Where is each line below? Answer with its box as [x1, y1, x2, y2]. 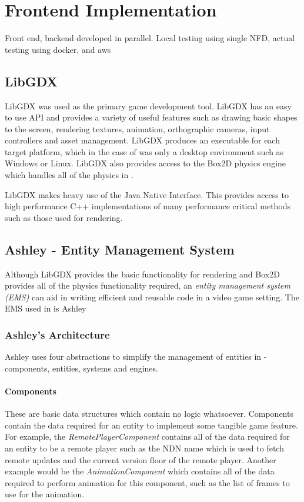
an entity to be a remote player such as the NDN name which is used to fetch [5, 442, 284, 454]
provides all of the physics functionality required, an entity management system [5, 279, 291, 292]
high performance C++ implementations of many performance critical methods [5, 200, 291, 212]
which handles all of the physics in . [5, 169, 133, 181]
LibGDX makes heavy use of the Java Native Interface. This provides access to [5, 188, 289, 200]
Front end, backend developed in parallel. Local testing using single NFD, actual [5, 32, 295, 44]
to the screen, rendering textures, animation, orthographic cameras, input [5, 122, 270, 135]
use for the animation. [5, 488, 85, 500]
